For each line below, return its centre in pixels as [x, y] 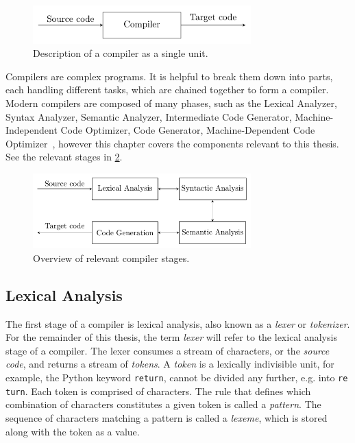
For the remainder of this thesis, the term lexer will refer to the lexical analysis [171, 337]
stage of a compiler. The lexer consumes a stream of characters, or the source [168, 350]
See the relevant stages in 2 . [64, 157]
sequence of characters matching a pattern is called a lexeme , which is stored [167, 417]
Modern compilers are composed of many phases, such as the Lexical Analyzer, [171, 103]
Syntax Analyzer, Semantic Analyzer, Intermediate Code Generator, [149, 116]
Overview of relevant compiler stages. [111, 258]
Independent [32, 130]
